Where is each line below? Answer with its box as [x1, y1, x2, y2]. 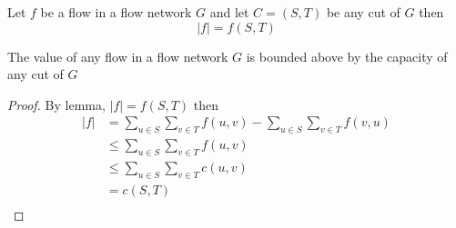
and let [209, 3, 249, 21]
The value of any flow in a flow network [7, 46, 228, 65]
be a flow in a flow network [40, 3, 192, 21]
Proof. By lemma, [7, 94, 106, 114]
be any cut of [326, 3, 400, 21]
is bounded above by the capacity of [246, 46, 448, 65]
